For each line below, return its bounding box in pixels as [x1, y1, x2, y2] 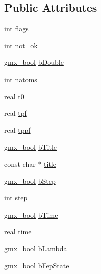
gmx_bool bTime [4, 209, 58, 220]
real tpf [4, 108, 27, 118]
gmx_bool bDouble [4, 57, 64, 67]
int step [4, 192, 28, 203]
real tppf [4, 124, 31, 135]
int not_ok [4, 40, 38, 50]
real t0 [4, 91, 24, 101]
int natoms [4, 74, 37, 84]
